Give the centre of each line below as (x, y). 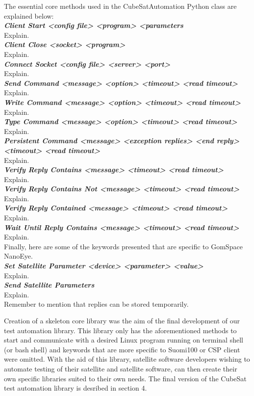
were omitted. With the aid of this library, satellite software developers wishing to (127, 359)
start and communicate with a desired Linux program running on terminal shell (124, 340)
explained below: (29, 15)
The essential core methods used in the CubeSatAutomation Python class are (120, 6)
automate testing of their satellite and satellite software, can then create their (121, 368)
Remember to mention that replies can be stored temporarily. (96, 304)
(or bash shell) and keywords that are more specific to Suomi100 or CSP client (122, 349)
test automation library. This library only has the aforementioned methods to (120, 330)
